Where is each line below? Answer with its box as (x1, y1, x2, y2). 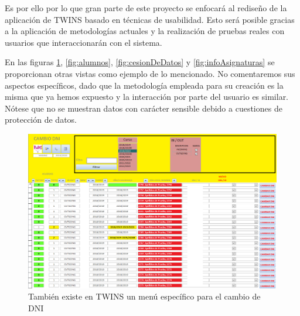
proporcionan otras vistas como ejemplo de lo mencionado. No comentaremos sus (5, 67, 295, 79)
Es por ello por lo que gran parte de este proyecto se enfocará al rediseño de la (5, 2, 287, 14)
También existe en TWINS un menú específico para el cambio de (28, 290, 261, 302)
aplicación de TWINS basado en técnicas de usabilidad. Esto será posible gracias (5, 13, 295, 25)
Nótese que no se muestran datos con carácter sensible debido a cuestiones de (5, 102, 282, 114)
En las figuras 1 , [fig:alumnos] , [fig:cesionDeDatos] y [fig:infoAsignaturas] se (5, 56, 275, 68)
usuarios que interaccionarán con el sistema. (5, 36, 162, 48)
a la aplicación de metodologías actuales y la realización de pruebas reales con (5, 25, 285, 37)
